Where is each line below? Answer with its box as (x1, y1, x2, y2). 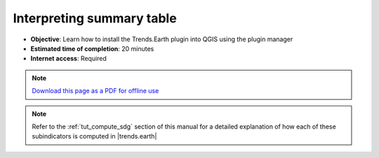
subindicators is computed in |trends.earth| (32, 132, 157, 141)
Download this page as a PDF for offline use (32, 87, 159, 95)
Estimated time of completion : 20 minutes (30, 44, 154, 52)
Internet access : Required (30, 55, 107, 63)
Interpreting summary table (13, 10, 177, 26)
